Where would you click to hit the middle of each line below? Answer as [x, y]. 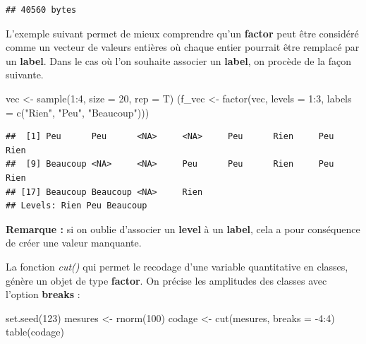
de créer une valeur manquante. [74, 243]
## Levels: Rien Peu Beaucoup [77, 206]
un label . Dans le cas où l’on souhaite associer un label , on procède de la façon [179, 60]
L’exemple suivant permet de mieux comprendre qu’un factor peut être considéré [182, 33]
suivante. [25, 75]
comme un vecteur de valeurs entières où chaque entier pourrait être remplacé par [183, 47]
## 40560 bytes [41, 10]
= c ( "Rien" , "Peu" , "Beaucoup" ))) [78, 112]
